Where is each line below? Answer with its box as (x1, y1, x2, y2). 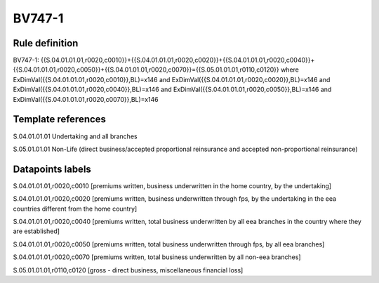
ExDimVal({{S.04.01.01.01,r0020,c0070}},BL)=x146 (13, 95, 159, 103)
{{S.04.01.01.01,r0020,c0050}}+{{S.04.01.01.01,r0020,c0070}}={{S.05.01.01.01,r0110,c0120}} (13, 65, 280, 74)
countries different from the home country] (13, 204, 138, 213)
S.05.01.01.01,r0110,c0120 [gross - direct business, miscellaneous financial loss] (13, 265, 244, 274)
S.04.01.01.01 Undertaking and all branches (13, 132, 138, 140)
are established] (13, 227, 60, 235)
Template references (13, 113, 107, 126)
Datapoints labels (13, 163, 91, 175)
